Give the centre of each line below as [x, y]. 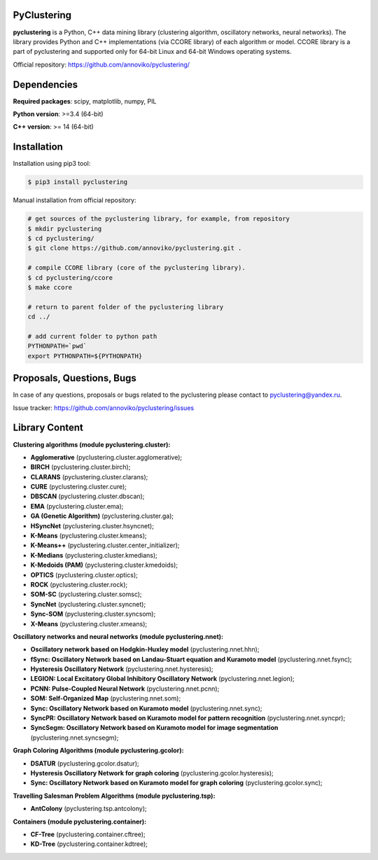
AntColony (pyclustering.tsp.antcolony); [89, 809]
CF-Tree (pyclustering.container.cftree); [88, 834]
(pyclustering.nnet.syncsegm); [75, 738]
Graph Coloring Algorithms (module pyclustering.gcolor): [98, 750]
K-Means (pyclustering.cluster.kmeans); [89, 536]
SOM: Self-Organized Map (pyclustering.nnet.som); [106, 698]
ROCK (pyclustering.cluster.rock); [79, 584]
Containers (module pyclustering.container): [80, 822]
